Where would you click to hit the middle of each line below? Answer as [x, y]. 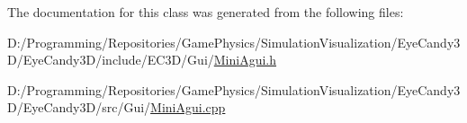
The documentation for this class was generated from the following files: [206, 12]
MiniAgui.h [245, 60]
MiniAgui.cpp [188, 107]
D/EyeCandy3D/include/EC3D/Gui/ [111, 60]
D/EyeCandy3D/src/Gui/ [79, 107]
